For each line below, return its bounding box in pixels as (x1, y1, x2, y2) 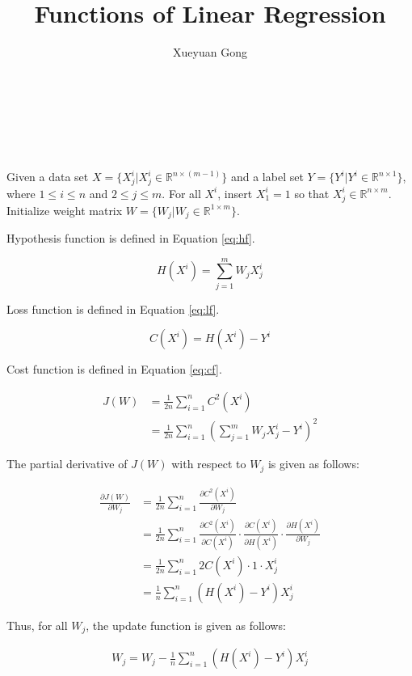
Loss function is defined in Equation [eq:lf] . (6, 300, 220, 317)
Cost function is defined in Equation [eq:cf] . (6, 361, 222, 378)
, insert (217, 184, 253, 201)
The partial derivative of (6, 455, 128, 472)
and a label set (230, 168, 304, 185)
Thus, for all (6, 616, 68, 633)
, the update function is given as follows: (86, 616, 286, 633)
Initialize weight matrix (6, 201, 123, 218)
